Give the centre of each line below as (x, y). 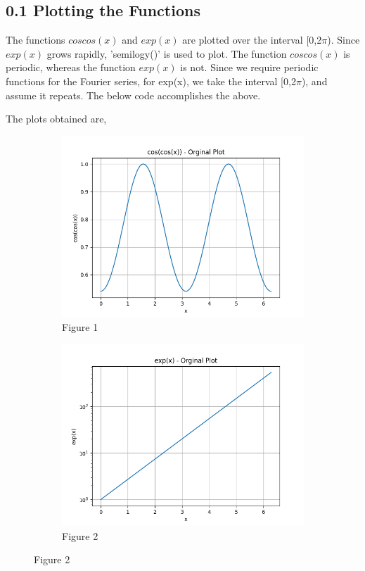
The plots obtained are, (56, 119)
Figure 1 (80, 327)
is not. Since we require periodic (249, 67)
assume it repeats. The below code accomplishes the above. (133, 95)
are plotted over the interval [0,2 (252, 40)
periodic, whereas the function (71, 67)
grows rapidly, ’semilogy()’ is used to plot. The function (167, 53)
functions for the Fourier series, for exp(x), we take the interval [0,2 (151, 81)
